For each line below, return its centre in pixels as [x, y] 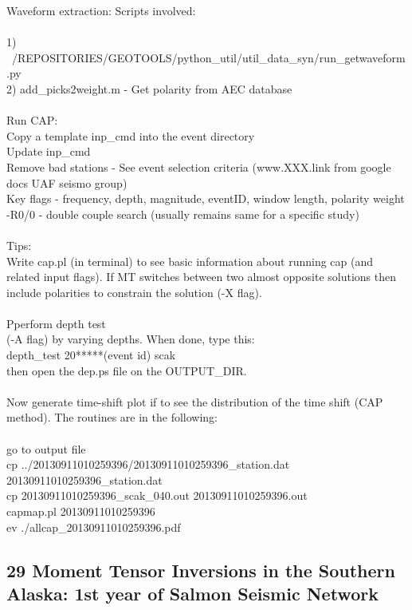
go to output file [46, 448]
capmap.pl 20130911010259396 [81, 511]
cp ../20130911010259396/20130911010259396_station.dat [148, 464]
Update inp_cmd [49, 151]
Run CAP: [32, 120]
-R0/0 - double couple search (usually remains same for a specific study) [183, 214]
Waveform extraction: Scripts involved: [101, 10]
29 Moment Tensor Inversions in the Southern [201, 570]
